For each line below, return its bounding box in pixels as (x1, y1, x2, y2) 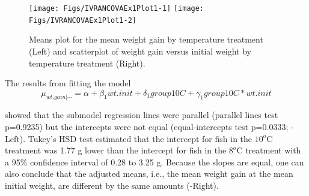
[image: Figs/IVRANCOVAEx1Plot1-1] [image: (29, 4, 204, 13)
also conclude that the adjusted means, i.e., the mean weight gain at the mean (5, 167, 293, 180)
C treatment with (236, 144, 301, 156)
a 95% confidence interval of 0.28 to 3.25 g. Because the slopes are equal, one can (5, 155, 304, 168)
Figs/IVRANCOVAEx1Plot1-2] (29, 16, 136, 25)
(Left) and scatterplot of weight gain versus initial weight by (29, 44, 251, 57)
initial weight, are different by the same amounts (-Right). (5, 179, 219, 192)
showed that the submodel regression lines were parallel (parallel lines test (5, 108, 278, 121)
